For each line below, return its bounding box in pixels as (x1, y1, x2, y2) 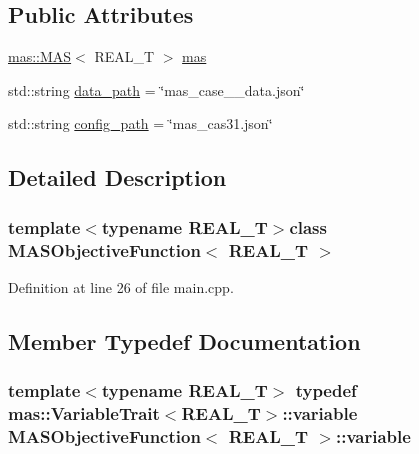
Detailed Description (8, 162, 227, 193)
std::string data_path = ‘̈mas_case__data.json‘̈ (8, 79, 305, 100)
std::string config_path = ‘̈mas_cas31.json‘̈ (8, 113, 273, 134)
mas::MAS (8, 46, 72, 67)
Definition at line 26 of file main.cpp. (8, 276, 234, 297)
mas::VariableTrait (8, 401, 160, 426)
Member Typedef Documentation (8, 325, 361, 356)
